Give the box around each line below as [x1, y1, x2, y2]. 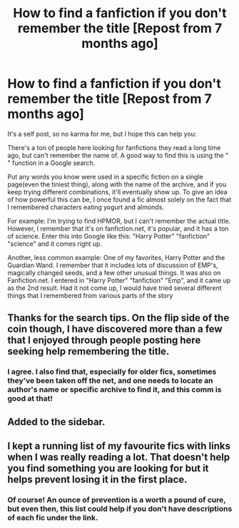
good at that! [7, 394, 54, 404]
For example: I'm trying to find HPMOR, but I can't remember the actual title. [7, 216, 230, 225]
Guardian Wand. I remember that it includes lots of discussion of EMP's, [7, 261, 219, 269]
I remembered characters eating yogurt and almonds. [7, 202, 165, 211]
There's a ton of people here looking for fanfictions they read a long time [7, 143, 221, 151]
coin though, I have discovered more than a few [7, 323, 223, 335]
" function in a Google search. [7, 159, 96, 167]
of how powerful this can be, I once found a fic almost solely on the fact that [7, 195, 232, 204]
